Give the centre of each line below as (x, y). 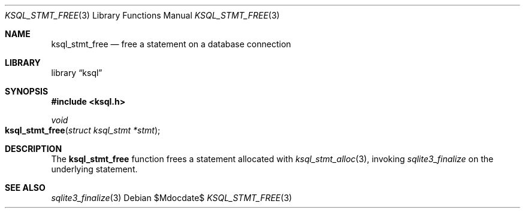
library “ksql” (77, 73)
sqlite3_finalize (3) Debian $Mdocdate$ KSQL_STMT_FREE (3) (172, 198)
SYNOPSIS (27, 91)
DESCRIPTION (34, 149)
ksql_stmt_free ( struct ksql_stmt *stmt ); (83, 130)
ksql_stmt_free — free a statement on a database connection (171, 44)
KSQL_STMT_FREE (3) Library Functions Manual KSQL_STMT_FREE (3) (142, 15)
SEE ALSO (25, 188)
